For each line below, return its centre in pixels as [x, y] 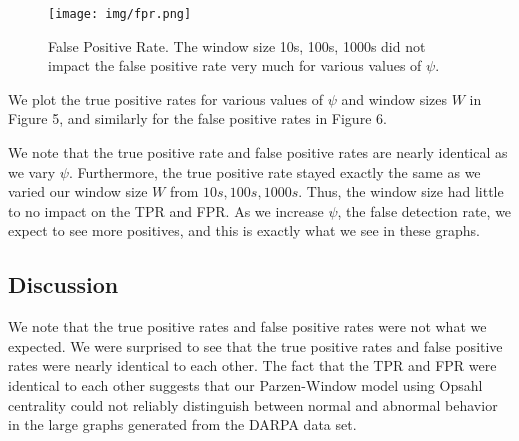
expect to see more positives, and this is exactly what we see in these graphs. [244, 230]
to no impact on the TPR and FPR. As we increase [166, 210]
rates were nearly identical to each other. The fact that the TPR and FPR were [252, 365]
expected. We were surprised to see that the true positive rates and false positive [255, 345]
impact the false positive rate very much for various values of [235, 65]
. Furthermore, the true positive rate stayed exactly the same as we [274, 171]
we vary [32, 171]
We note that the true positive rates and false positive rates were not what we [247, 326]
